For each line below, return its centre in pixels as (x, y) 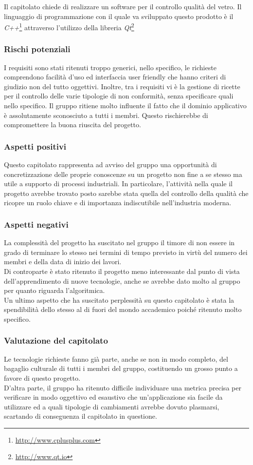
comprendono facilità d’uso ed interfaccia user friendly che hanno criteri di (115, 77)
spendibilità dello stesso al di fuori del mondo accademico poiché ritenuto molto (123, 309)
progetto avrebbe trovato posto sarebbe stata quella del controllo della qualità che (126, 193)
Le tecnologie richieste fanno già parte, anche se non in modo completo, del (116, 358)
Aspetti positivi (35, 146)
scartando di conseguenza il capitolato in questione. (81, 416)
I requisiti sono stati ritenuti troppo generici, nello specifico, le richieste (110, 67)
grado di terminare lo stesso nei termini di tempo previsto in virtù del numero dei (126, 252)
